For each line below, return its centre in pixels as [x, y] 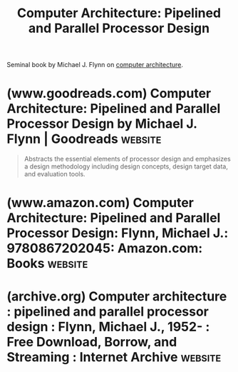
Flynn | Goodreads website [84, 139]
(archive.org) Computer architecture [117, 296]
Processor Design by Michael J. [102, 124]
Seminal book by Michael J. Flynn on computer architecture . [95, 65]
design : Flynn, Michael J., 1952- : [108, 327]
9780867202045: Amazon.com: [105, 248]
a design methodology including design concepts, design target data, [126, 166]
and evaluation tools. [55, 174]
